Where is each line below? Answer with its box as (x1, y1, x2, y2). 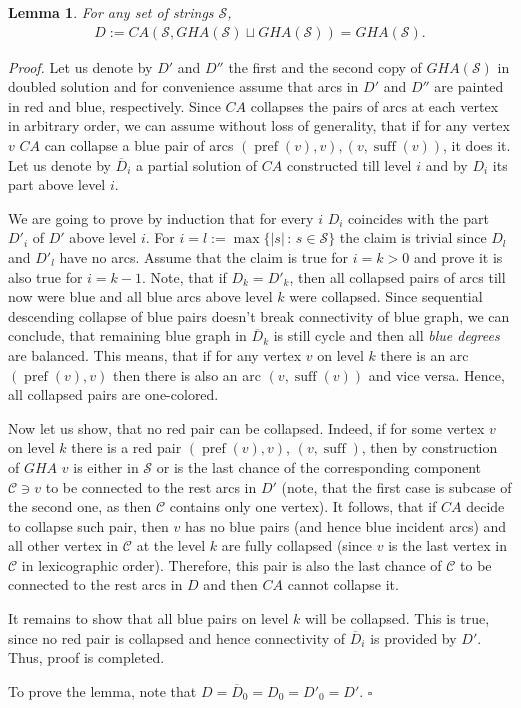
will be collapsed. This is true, (304, 608, 490, 629)
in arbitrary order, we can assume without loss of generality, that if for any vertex (8, 115, 510, 136)
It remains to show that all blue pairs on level (8, 608, 289, 629)
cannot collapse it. (287, 574, 399, 595)
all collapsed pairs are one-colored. (8, 384, 219, 405)
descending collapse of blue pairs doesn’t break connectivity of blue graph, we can (8, 305, 510, 326)
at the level (136, 535, 206, 556)
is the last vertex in (388, 535, 507, 556)
